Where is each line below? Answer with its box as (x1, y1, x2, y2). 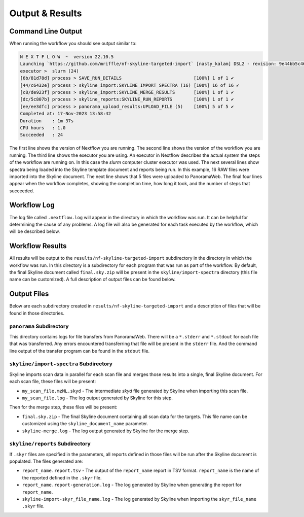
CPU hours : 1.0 (20, 125, 66, 130)
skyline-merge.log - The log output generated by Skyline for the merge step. (22, 428, 189, 434)
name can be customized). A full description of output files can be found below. (9, 277, 176, 283)
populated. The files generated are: (9, 458, 83, 464)
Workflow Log (9, 201, 55, 210)
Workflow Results (9, 242, 67, 251)
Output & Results (9, 8, 82, 19)
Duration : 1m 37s (20, 118, 74, 124)
